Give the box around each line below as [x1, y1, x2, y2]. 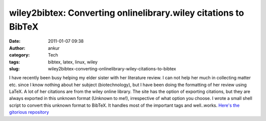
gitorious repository [9, 109, 49, 115]
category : [9, 52, 30, 58]
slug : [9, 65, 20, 71]
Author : [9, 45, 26, 51]
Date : [9, 38, 21, 44]
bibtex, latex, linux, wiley [48, 59, 98, 65]
